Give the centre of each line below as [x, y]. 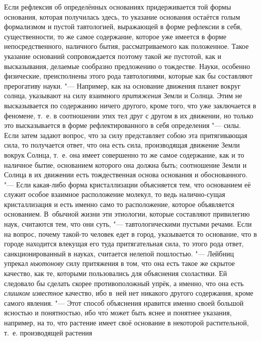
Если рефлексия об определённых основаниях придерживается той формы [118, 7]
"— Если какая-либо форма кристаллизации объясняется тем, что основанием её [127, 184]
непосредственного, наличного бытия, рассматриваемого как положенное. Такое [126, 46]
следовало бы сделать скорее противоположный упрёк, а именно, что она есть [124, 283]
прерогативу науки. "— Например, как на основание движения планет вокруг [122, 85]
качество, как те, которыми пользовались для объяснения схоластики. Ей [116, 273]
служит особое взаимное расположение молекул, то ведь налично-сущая [115, 194]
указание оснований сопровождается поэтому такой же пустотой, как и [113, 56]
